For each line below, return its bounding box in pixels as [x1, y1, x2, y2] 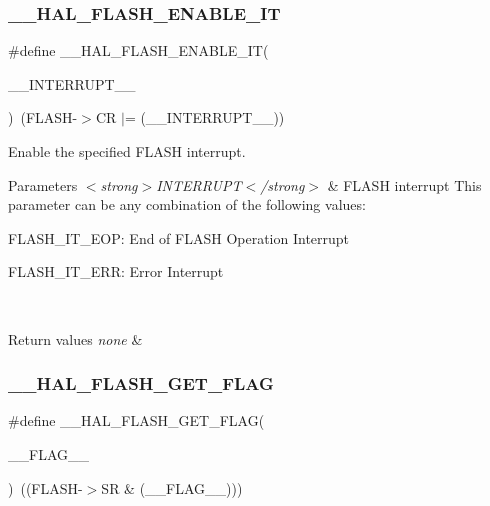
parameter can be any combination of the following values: [8, 194, 366, 215]
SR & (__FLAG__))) [101, 477, 243, 498]
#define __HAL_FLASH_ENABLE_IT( [8, 40, 269, 61]
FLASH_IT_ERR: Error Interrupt [8, 261, 224, 282]
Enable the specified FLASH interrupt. [8, 141, 246, 161]
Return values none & [8, 328, 143, 349]
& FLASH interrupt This [327, 174, 482, 195]
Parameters [8, 174, 78, 195]
